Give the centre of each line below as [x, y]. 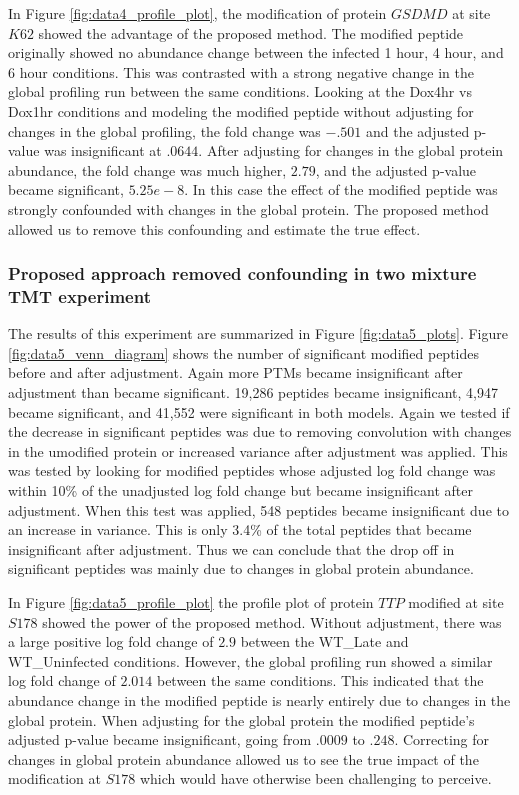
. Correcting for [442, 739]
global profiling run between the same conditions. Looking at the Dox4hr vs [240, 91]
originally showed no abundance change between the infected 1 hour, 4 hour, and [256, 52]
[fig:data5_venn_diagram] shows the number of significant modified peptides [243, 352]
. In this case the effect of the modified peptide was [341, 189]
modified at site [456, 601]
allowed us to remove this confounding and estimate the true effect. [214, 228]
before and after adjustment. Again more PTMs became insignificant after [235, 372]
